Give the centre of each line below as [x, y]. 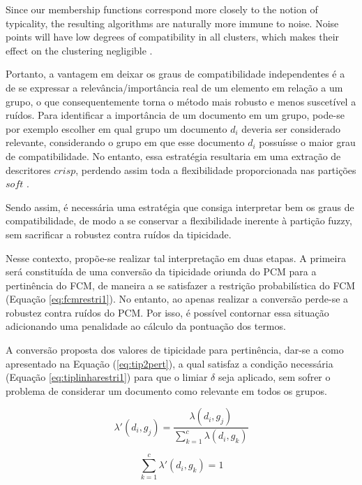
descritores [28, 169]
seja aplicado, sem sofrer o [274, 377]
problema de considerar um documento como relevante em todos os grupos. [166, 390]
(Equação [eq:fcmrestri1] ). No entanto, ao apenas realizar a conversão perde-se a [177, 299]
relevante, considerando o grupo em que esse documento [125, 142]
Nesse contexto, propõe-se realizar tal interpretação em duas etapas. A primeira [176, 258]
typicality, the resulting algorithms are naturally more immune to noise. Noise [172, 23]
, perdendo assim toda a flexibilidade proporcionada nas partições [216, 169]
